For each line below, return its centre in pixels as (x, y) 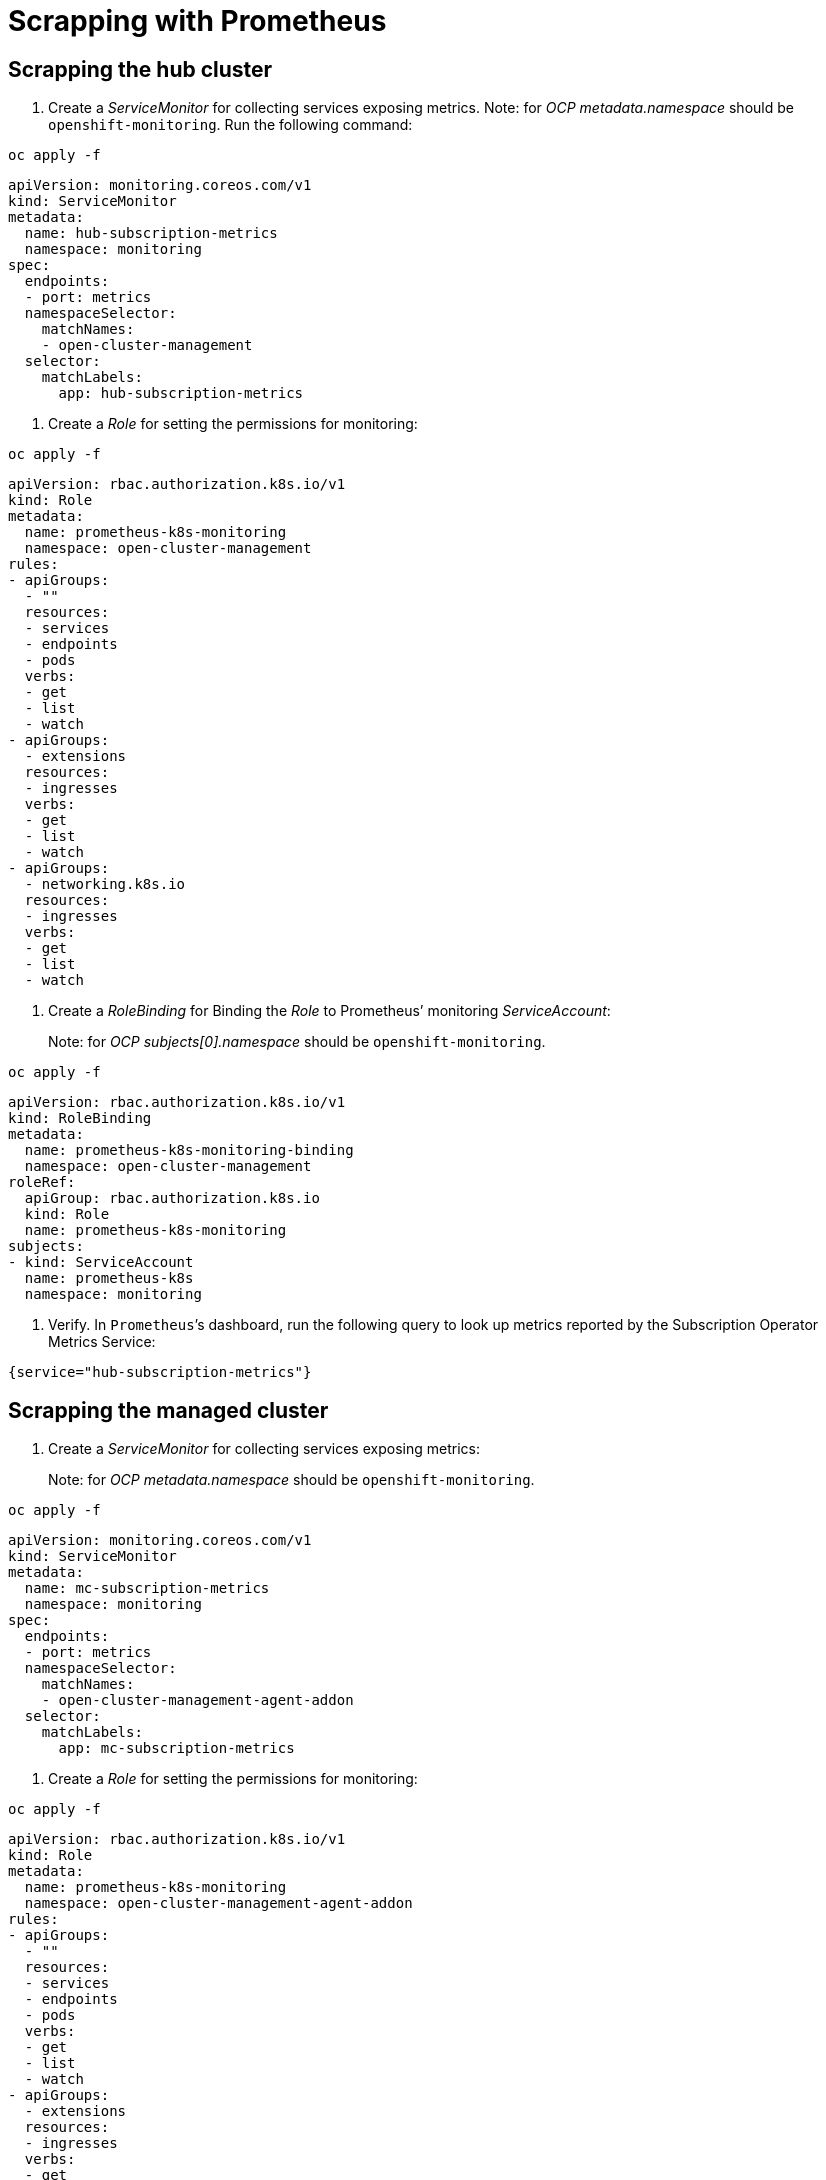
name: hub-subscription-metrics (151, 233)
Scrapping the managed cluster (168, 1410)
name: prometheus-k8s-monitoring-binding (189, 1150)
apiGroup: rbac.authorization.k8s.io (172, 1198)
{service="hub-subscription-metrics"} (160, 1372)
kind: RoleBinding (80, 1118)
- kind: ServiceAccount (101, 1262)
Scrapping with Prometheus (197, 21)
